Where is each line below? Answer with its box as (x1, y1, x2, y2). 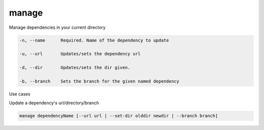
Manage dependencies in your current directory (9, 24, 106, 30)
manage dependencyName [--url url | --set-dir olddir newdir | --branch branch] (19, 113, 218, 119)
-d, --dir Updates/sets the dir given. (19, 65, 131, 70)
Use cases (9, 91, 30, 97)
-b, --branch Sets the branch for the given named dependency (19, 78, 179, 84)
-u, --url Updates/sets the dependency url (19, 51, 141, 57)
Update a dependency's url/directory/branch (9, 100, 99, 106)
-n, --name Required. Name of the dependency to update (19, 37, 169, 43)
